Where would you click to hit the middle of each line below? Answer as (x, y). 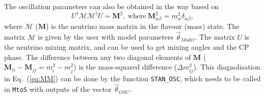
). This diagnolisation (227, 67)
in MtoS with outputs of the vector (58, 89)
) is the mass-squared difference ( (125, 67)
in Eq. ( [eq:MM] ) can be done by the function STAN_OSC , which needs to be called (132, 78)
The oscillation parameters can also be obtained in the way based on (112, 6)
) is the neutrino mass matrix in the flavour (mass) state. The (142, 26)
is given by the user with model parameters (106, 37)
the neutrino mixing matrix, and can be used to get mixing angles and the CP (127, 47)
